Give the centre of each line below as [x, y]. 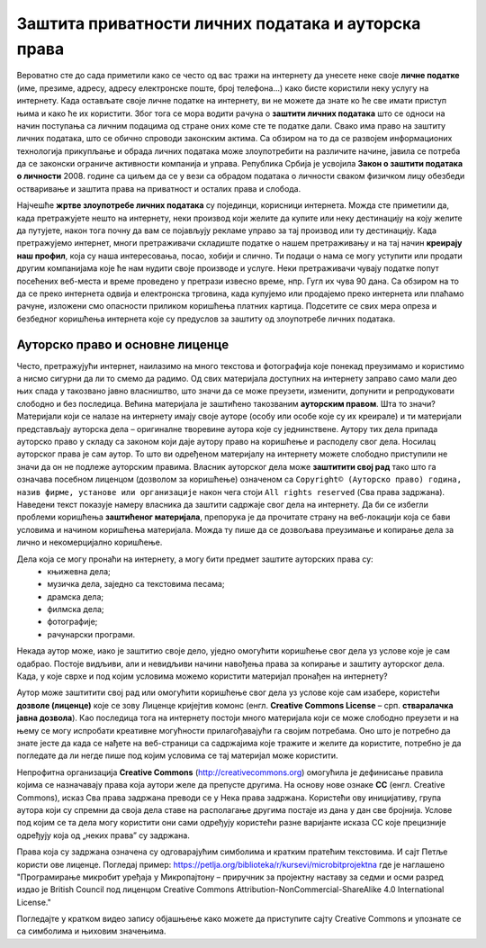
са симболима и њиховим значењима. [91, 931]
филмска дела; [76, 609]
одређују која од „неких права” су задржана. [103, 835]
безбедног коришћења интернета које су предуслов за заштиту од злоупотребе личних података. [206, 319]
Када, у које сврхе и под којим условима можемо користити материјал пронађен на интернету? [202, 676]
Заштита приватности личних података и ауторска [219, 23]
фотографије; [72, 622]
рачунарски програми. [91, 634]
